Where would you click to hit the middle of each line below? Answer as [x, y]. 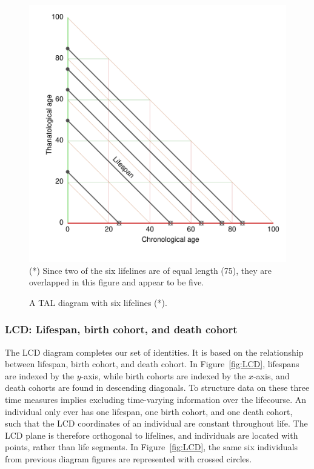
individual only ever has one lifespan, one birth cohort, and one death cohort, [149, 411]
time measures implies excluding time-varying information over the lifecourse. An [156, 399]
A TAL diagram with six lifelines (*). [98, 302]
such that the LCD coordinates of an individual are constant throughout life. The [156, 423]
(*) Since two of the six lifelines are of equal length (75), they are [150, 270]
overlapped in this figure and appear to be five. [117, 282]
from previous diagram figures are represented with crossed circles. [129, 458]
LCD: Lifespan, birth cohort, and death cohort [121, 329]
